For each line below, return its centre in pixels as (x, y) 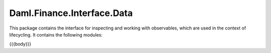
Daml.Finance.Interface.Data (71, 13)
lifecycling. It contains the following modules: (56, 34)
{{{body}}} (20, 44)
